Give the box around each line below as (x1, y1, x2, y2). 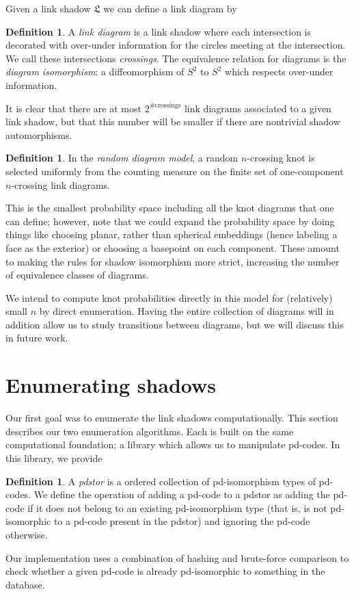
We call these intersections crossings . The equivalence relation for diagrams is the (5, 51, 346, 65)
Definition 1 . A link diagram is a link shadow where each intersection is (5, 24, 312, 38)
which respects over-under (225, 64, 333, 79)
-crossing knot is (247, 151, 315, 165)
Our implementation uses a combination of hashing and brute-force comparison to (5, 550, 349, 565)
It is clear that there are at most (5, 101, 141, 115)
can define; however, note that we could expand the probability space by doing (5, 214, 335, 228)
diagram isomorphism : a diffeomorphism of (5, 64, 185, 79)
